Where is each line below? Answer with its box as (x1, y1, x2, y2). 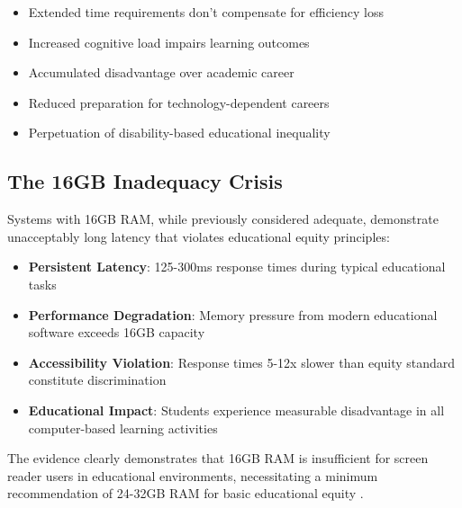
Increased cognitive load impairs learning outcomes (28, 32, 310, 51)
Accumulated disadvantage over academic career (28, 63, 294, 82)
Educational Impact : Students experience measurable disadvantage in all (28, 400, 445, 419)
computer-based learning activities (28, 418, 218, 437)
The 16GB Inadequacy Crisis (7, 167, 283, 195)
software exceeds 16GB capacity (28, 323, 205, 342)
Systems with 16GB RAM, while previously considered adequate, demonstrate (7, 209, 439, 228)
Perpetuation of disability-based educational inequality (28, 123, 331, 142)
